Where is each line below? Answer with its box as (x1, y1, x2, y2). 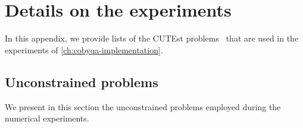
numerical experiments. (5, 112, 89, 124)
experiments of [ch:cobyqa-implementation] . (5, 43, 163, 56)
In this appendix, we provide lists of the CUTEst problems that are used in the (5, 32, 299, 44)
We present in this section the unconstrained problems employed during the (5, 100, 281, 113)
